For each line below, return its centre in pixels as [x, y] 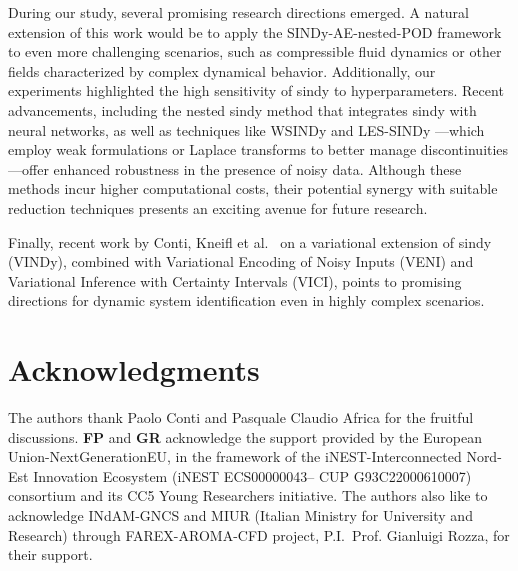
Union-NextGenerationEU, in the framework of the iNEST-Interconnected [235, 456]
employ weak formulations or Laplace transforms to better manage [212, 149]
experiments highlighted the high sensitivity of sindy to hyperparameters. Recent [256, 90]
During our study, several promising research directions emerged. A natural [239, 12]
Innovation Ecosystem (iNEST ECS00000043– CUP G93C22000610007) [252, 475]
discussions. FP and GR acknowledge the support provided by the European [245, 436]
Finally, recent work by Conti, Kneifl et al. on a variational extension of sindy [250, 241]
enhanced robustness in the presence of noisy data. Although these [257, 168]
